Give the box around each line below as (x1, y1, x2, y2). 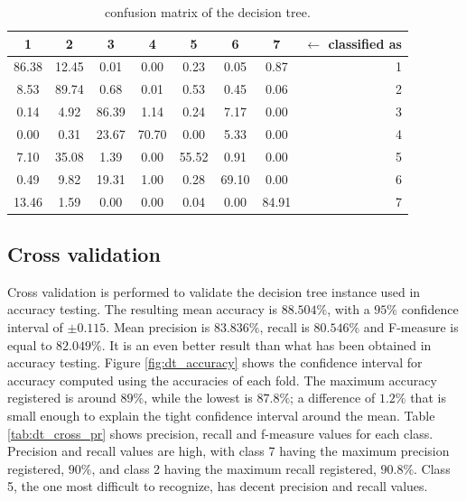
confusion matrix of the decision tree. (105, 3, 311, 21)
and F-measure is (363, 317, 459, 336)
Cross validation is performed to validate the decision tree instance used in (7, 282, 421, 301)
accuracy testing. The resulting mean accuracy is (7, 300, 277, 319)
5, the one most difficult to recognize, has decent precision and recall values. (7, 477, 428, 496)
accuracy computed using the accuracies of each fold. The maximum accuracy (7, 370, 437, 389)
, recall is (259, 317, 310, 336)
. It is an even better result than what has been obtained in (101, 335, 432, 354)
